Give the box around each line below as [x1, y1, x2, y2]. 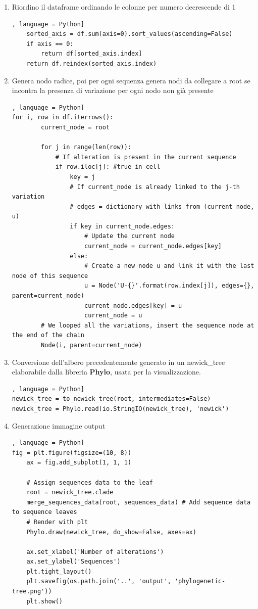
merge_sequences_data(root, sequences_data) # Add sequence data [26, 498, 251, 506]
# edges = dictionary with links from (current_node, [70, 203, 254, 210]
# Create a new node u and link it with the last [84, 262, 254, 270]
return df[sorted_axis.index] [41, 50, 142, 58]
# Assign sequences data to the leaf [26, 479, 153, 486]
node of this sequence [12, 272, 88, 279]
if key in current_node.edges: [70, 222, 175, 230]
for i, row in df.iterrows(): [12, 114, 114, 121]
